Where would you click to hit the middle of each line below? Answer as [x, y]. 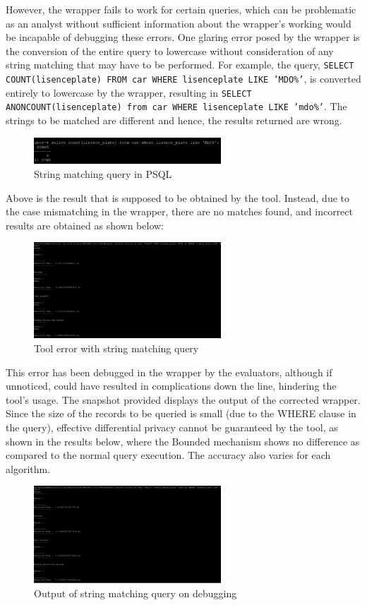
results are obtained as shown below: [85, 225]
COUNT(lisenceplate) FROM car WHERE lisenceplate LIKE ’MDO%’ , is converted [183, 79]
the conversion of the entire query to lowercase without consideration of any [170, 50]
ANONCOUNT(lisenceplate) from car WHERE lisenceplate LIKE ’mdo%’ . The [176, 106]
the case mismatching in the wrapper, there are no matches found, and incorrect [179, 211]
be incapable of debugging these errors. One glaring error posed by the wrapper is [183, 37]
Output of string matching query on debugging [136, 593]
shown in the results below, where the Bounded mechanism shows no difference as [183, 441]
